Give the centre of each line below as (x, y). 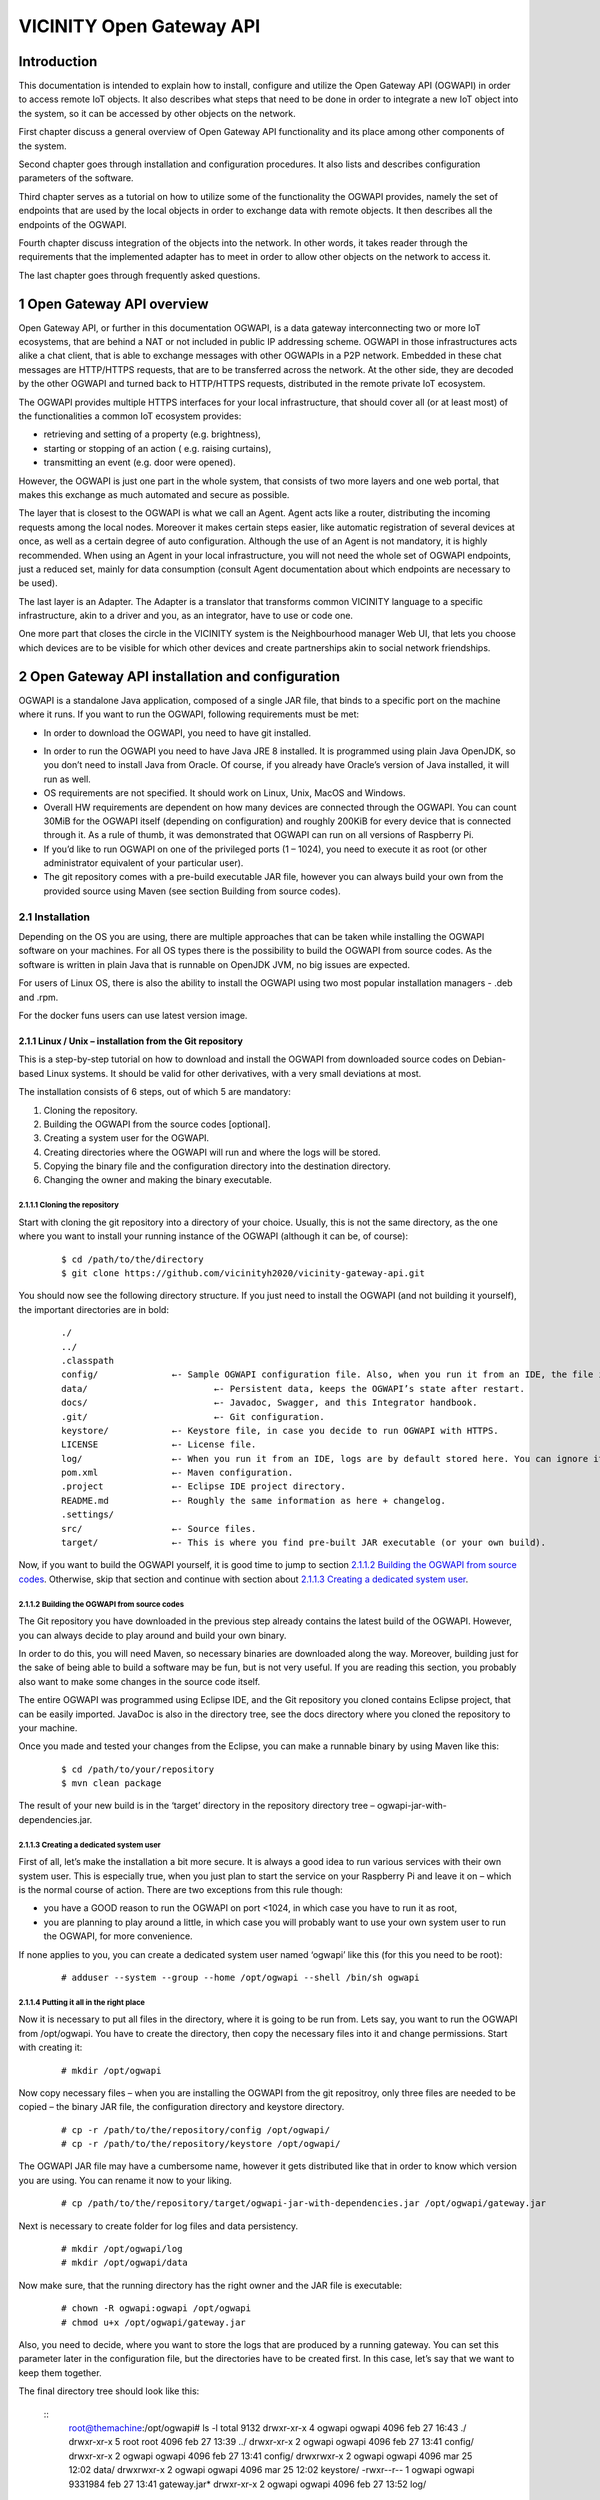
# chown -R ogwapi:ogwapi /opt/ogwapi (156, 2308)
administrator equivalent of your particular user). (143, 863)
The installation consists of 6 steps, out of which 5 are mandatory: (155, 1092)
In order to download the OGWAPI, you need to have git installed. (177, 732)
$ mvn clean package (111, 1783)
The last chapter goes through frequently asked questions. (139, 275)
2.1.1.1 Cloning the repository (68, 1205)
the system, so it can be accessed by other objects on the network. (157, 113)
